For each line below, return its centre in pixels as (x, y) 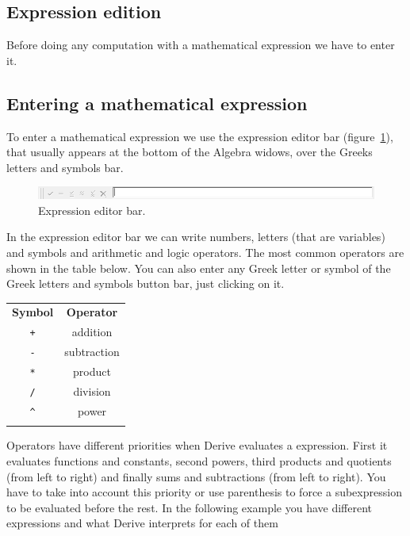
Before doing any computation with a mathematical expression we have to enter (201, 45)
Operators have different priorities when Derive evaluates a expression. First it (197, 445)
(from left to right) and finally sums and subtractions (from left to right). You (196, 476)
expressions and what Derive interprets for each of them (142, 523)
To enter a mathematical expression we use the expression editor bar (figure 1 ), (200, 136)
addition (92, 332)
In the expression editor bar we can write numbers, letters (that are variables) (196, 237)
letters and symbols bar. (65, 167)
